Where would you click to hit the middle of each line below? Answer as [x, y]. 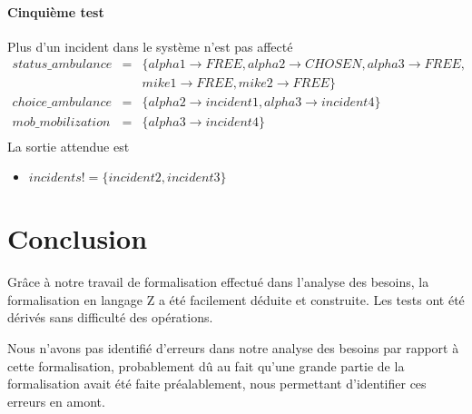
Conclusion [78, 238]
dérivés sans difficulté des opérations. [110, 317]
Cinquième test [56, 11]
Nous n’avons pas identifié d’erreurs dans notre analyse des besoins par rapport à [233, 348]
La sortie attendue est [69, 146]
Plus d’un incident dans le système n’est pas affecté [150, 46]
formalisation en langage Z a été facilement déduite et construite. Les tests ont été [236, 299]
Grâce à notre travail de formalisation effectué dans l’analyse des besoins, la [218, 282]
